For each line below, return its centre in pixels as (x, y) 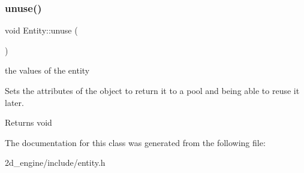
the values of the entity (47, 70)
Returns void (28, 122)
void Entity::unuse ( (41, 30)
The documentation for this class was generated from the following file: (135, 142)
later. (14, 102)
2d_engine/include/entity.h (55, 163)
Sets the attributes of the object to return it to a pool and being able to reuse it (152, 90)
